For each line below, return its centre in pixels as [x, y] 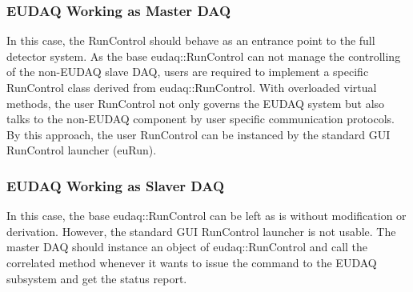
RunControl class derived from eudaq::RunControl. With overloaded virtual [192, 87]
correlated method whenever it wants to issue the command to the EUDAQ [192, 262]
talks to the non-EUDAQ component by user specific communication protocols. [200, 119]
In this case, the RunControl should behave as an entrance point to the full [191, 40]
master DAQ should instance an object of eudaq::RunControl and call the [187, 247]
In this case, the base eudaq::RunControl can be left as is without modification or [206, 216]
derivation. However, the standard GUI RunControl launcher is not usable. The [201, 231]
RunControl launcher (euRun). [82, 150]
